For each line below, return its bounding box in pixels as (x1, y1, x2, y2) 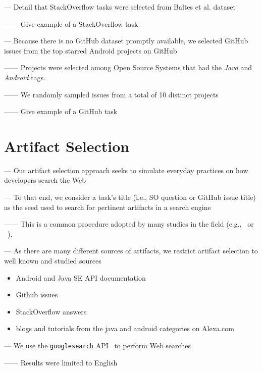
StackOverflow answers (16, 306, 87, 316)
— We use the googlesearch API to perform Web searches (4, 340, 191, 350)
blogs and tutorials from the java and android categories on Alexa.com (16, 323, 234, 334)
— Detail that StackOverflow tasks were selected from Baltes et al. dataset (4, 2, 236, 12)
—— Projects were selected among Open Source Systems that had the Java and (4, 62, 252, 73)
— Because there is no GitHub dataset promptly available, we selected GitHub (4, 35, 248, 46)
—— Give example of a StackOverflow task (4, 18, 138, 29)
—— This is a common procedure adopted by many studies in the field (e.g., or (4, 219, 254, 229)
